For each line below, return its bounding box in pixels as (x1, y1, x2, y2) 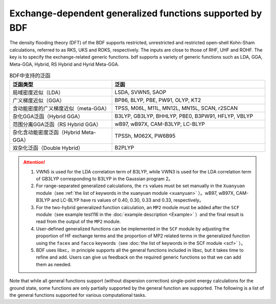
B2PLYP (114, 144, 134, 151)
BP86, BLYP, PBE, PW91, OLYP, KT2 (114, 97, 201, 104)
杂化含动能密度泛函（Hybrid (12, 129, 80, 136)
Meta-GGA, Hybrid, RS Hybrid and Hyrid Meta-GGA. (9, 61, 120, 67)
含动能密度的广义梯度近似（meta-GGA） (12, 105, 110, 112)
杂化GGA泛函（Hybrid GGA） (12, 113, 84, 120)
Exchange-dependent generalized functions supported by (9, 8, 262, 19)
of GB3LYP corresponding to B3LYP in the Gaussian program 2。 (36, 176, 173, 182)
